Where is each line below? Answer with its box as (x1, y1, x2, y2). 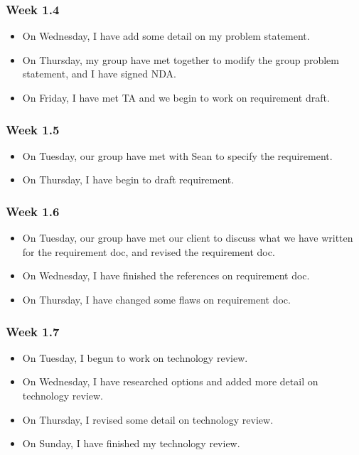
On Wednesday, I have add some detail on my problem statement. (22, 28, 310, 43)
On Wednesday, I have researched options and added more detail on (22, 374, 318, 389)
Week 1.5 (6, 120, 60, 138)
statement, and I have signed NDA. (22, 66, 176, 81)
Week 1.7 (6, 322, 60, 340)
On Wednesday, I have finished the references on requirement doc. (22, 268, 310, 283)
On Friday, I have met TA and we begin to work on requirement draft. (22, 90, 330, 105)
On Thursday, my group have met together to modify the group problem (22, 52, 339, 67)
